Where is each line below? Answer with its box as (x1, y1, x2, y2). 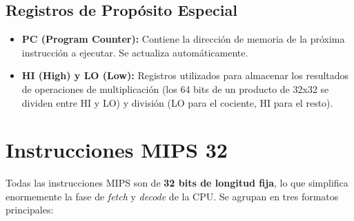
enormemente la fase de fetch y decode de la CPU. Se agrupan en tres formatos (6, 189, 339, 203)
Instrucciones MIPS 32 (6, 136, 228, 164)
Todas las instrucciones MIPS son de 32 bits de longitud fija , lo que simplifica (6, 176, 348, 190)
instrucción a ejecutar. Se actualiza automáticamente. (21, 45, 248, 59)
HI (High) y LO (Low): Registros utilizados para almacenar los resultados (21, 68, 349, 83)
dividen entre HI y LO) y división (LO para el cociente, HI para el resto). (21, 95, 333, 109)
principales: (6, 202, 54, 217)
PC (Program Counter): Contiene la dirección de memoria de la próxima (21, 32, 345, 46)
